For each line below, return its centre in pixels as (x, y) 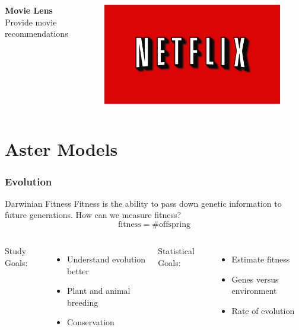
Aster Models (61, 149)
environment (254, 291)
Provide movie (31, 22)
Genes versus (255, 279)
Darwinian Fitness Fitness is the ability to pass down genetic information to (143, 203)
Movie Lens (29, 10)
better (78, 270)
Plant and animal (99, 291)
